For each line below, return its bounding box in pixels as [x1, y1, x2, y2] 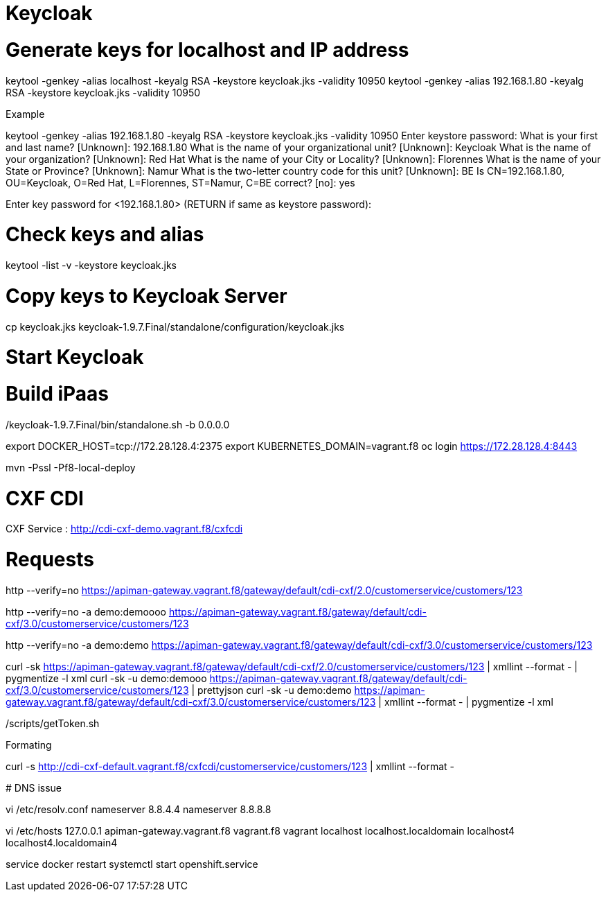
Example [6, 107, 45, 120]
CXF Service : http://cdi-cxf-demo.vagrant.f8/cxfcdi [6, 523, 243, 535]
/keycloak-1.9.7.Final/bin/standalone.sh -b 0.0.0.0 [6, 418, 230, 430]
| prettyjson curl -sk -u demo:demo [191, 683, 352, 696]
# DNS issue [6, 781, 62, 794]
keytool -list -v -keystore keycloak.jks [6, 259, 177, 271]
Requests [6, 548, 94, 571]
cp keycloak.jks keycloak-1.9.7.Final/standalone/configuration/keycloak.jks [6, 320, 345, 333]
